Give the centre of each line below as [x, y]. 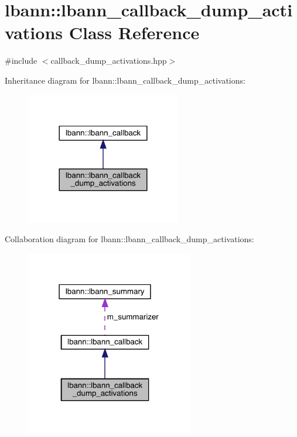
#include [21, 61]
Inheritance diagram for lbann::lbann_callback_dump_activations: [125, 80]
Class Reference [134, 32]
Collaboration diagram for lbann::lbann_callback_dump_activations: [129, 238]
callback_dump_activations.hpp [109, 61]
